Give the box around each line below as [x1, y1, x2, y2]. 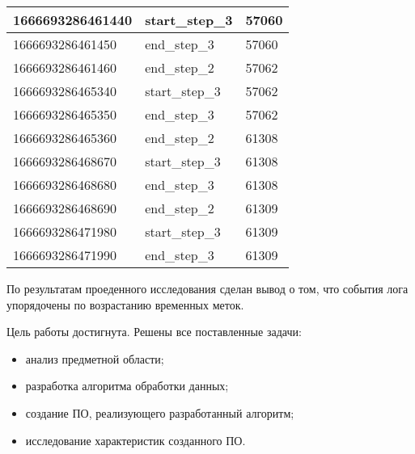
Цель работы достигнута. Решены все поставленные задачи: [6, 323, 302, 340]
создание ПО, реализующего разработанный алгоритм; [25, 404, 294, 421]
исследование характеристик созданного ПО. [25, 431, 246, 448]
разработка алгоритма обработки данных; [25, 377, 229, 394]
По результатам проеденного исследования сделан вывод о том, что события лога [6, 280, 409, 296]
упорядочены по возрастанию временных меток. [6, 296, 244, 313]
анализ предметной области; [25, 350, 164, 367]
